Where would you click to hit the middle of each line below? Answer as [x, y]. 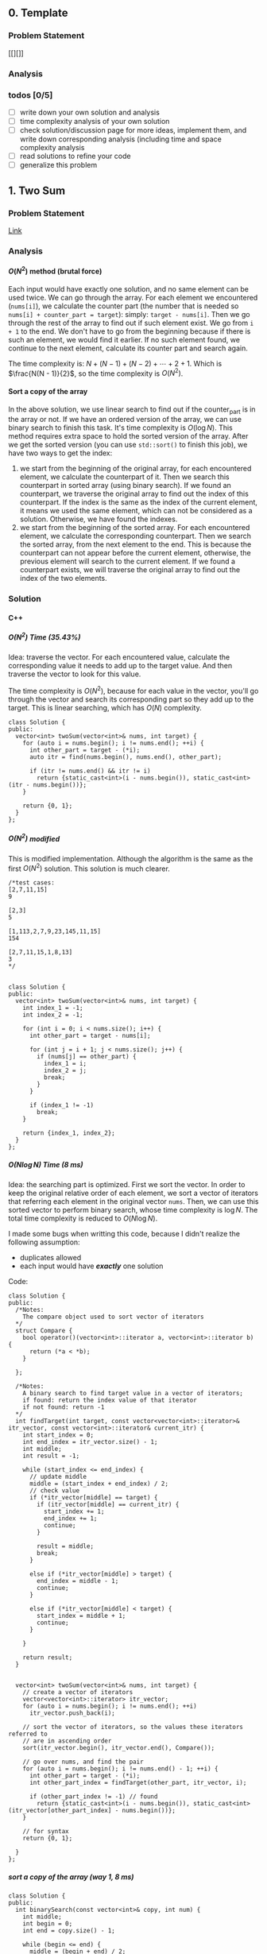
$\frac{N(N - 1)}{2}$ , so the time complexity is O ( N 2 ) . [96, 373]
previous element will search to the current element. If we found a [128, 561]
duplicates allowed [50, 1258]
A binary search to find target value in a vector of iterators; [133, 1394]
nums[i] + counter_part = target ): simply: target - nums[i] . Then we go [129, 314]
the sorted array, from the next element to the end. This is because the [135, 544]
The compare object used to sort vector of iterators [113, 1317]
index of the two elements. [63, 578]
